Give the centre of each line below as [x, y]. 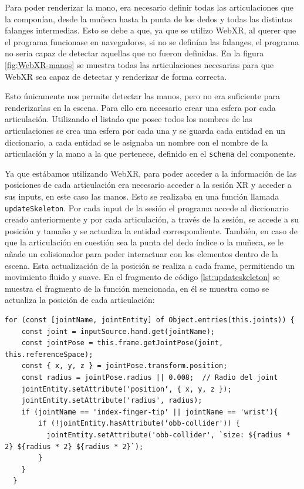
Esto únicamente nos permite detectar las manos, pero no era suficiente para [142, 96]
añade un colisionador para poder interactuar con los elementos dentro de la [141, 254]
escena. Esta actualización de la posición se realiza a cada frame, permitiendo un [150, 265]
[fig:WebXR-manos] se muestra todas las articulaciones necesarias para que [139, 64]
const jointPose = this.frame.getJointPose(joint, [122, 343]
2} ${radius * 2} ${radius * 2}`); [74, 446]
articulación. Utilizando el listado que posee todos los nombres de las [129, 119]
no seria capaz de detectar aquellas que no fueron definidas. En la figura [134, 53]
